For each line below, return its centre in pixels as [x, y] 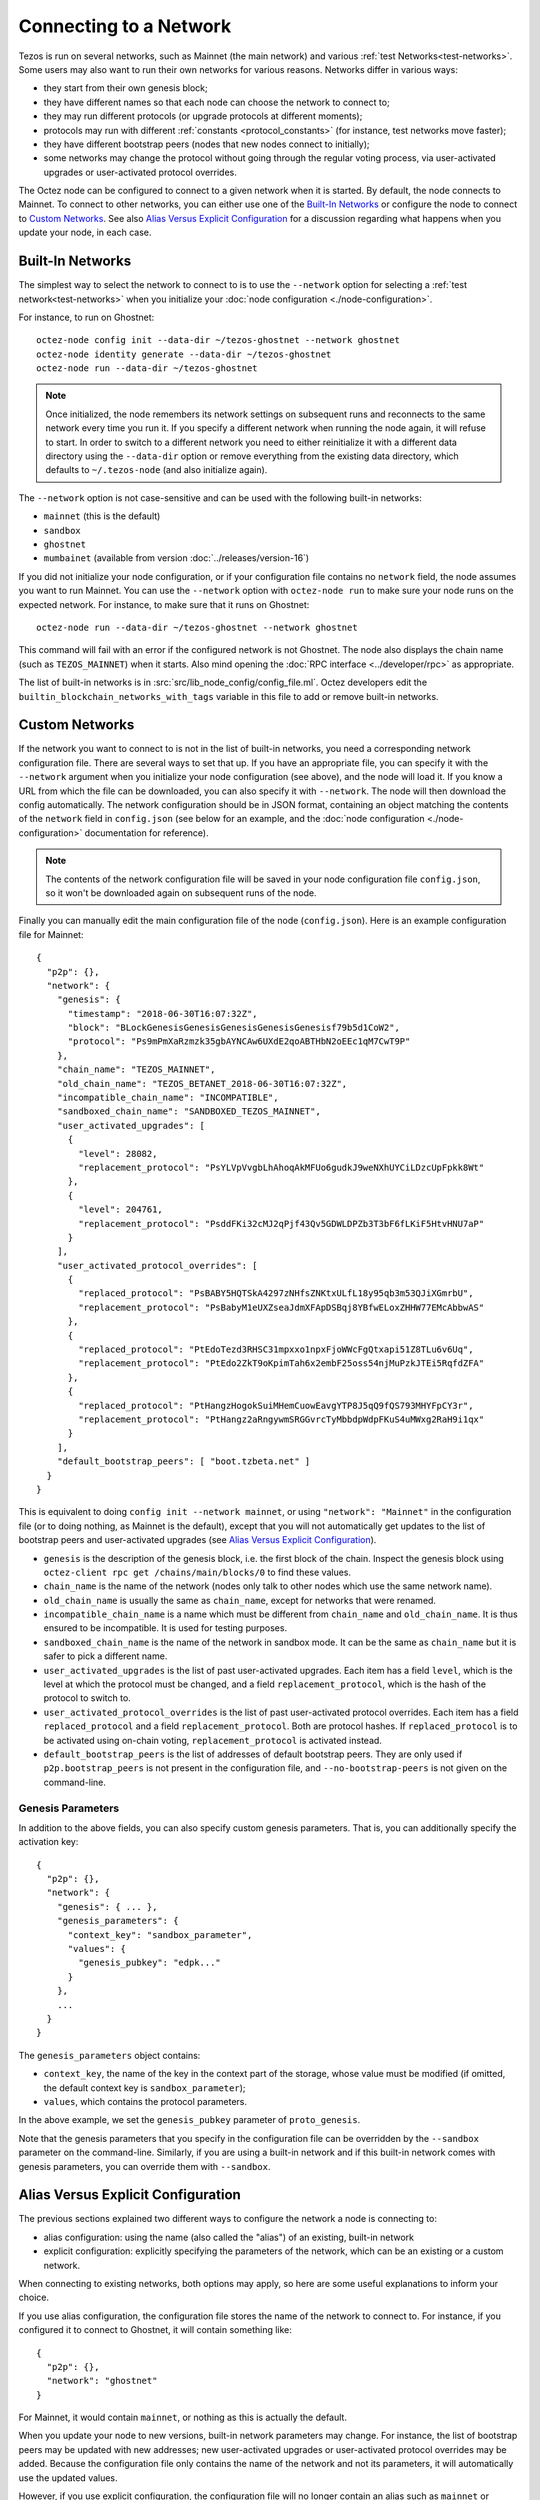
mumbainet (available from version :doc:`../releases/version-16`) [176, 558]
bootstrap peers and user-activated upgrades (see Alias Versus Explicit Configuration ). [197, 1540]
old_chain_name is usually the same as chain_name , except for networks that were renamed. [240, 1600]
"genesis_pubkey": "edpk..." [150, 1963]
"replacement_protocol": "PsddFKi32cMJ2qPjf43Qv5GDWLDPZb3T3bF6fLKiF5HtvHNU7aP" [281, 1223]
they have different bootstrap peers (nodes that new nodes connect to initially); [206, 144]
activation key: [48, 1842]
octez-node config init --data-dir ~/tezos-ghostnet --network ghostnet [218, 340]
